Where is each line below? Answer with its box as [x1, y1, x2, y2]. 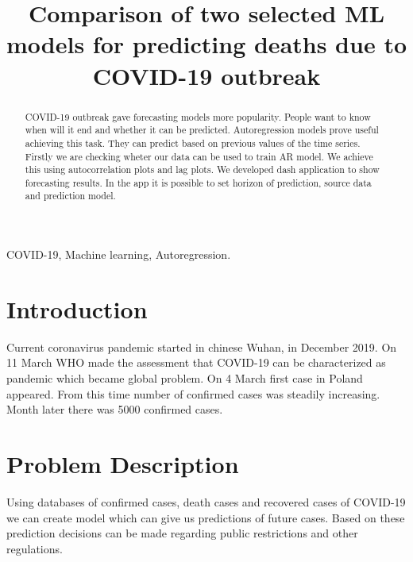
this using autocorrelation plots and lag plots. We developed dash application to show [25, 163, 380, 176]
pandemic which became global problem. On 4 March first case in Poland [6, 370, 363, 387]
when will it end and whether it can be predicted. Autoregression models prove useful [25, 123, 379, 137]
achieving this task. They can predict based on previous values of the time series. [25, 136, 361, 149]
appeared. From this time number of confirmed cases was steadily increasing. [6, 385, 380, 402]
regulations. [6, 540, 63, 556]
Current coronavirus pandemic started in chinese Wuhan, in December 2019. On [6, 338, 397, 355]
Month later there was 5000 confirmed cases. [6, 401, 223, 418]
